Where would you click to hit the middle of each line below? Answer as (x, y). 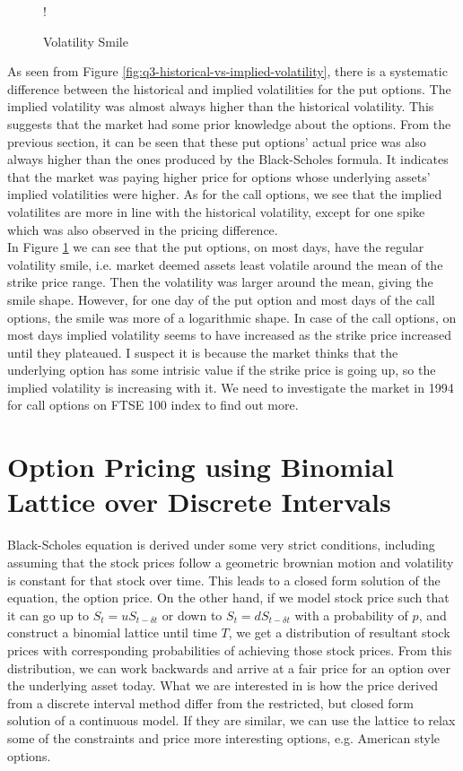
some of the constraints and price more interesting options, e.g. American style (224, 737)
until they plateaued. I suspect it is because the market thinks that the (203, 352)
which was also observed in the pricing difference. (143, 229)
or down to (192, 615)
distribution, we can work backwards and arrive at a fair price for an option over (229, 667)
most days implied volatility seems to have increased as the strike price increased (229, 335)
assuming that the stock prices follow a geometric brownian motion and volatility (231, 562)
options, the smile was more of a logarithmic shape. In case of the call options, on (232, 317)
